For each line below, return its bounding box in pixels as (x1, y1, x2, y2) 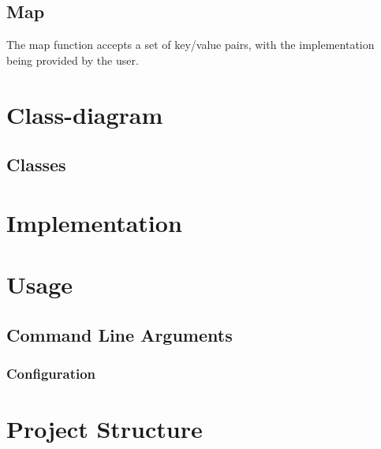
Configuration (6, 364, 96, 383)
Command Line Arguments (6, 322, 233, 346)
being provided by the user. (6, 51, 139, 68)
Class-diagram (6, 98, 163, 130)
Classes (6, 152, 66, 177)
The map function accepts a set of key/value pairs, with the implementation (6, 36, 375, 53)
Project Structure (6, 413, 203, 445)
